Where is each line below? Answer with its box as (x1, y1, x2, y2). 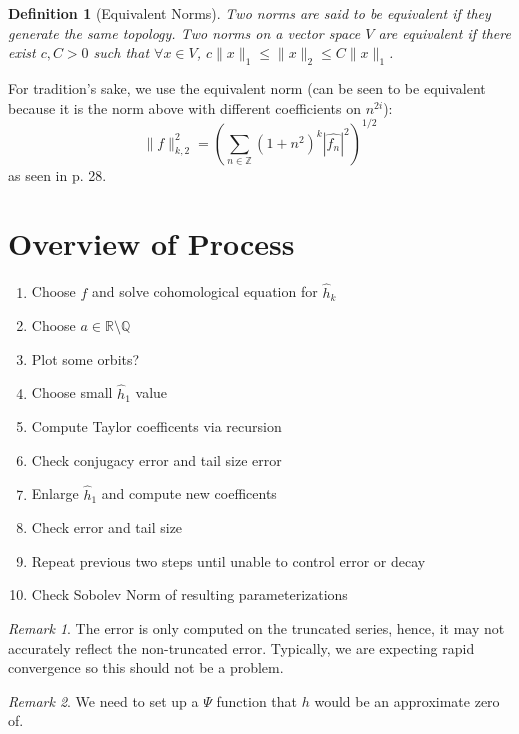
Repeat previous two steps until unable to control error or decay (31, 550, 426, 571)
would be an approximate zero (314, 690, 500, 711)
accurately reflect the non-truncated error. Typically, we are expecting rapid (8, 637, 475, 658)
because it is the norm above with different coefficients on (8, 97, 361, 118)
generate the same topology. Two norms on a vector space (8, 22, 361, 43)
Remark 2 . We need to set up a (8, 690, 199, 711)
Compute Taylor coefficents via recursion (31, 416, 282, 437)
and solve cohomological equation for (92, 281, 318, 302)
